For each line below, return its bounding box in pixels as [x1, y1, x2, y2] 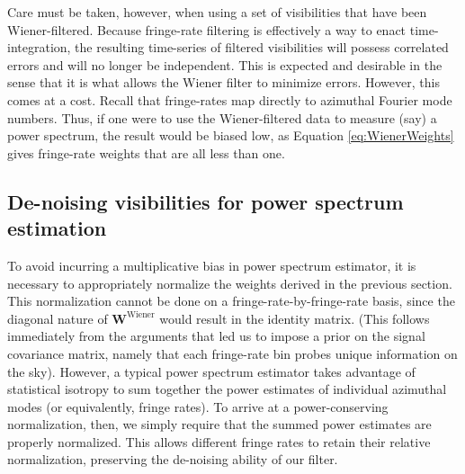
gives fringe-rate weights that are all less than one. [7, 143, 285, 162]
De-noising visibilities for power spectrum [7, 187, 404, 215]
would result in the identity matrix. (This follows [159, 309, 430, 327]
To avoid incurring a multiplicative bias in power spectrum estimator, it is [7, 255, 416, 274]
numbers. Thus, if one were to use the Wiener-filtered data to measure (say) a [7, 108, 437, 127]
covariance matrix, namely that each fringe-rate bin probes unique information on [7, 344, 458, 362]
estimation [7, 214, 107, 242]
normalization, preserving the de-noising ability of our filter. [7, 450, 338, 469]
